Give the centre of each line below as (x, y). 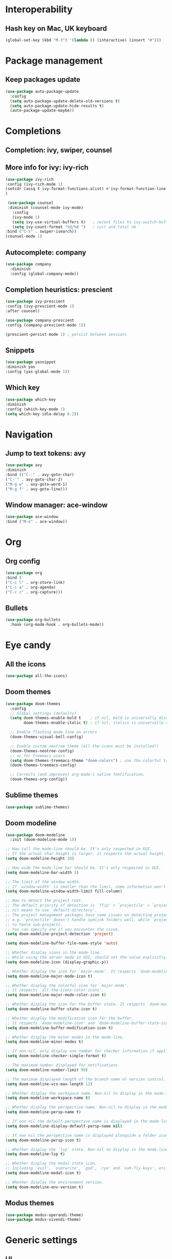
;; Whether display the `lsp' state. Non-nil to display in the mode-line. (88, 1149)
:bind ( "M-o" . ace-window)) (36, 522)
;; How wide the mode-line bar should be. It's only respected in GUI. (83, 868)
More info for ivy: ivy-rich (47, 168)
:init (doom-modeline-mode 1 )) (43, 840)
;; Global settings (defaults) (43, 713)
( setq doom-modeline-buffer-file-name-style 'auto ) (61, 943)
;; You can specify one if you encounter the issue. (63, 929)
